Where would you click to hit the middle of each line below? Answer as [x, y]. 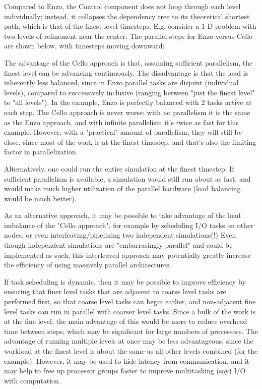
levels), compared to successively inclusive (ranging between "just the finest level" [129, 92]
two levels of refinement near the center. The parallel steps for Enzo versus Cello [128, 36]
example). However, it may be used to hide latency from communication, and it [127, 360]
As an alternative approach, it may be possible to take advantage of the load [122, 215]
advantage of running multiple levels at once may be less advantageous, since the [129, 341]
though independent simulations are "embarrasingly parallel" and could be [118, 245]
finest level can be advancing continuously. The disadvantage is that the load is [126, 72]
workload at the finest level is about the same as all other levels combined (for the [131, 351]
